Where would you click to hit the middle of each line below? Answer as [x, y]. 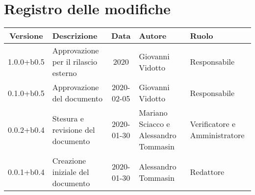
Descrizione [75, 36]
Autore [153, 36]
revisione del [74, 129]
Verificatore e [213, 124]
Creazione [69, 161]
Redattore [207, 172]
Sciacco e [154, 124]
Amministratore [217, 135]
